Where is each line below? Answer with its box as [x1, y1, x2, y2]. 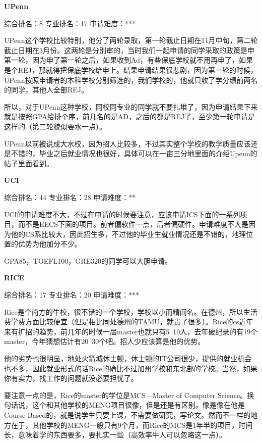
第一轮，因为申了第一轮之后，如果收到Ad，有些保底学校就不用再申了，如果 [4, 55, 253, 65]
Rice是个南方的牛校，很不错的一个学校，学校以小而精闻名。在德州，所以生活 [4, 306, 257, 317]
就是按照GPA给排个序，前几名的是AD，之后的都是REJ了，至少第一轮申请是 [4, 111, 255, 122]
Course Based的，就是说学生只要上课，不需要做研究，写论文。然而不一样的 [4, 410, 251, 420]
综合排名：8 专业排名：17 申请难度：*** [4, 18, 136, 28]
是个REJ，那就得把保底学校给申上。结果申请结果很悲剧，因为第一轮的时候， [4, 64, 258, 75]
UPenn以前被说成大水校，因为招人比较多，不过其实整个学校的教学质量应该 [4, 138, 251, 149]
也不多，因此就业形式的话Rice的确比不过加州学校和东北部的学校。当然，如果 [4, 363, 257, 373]
